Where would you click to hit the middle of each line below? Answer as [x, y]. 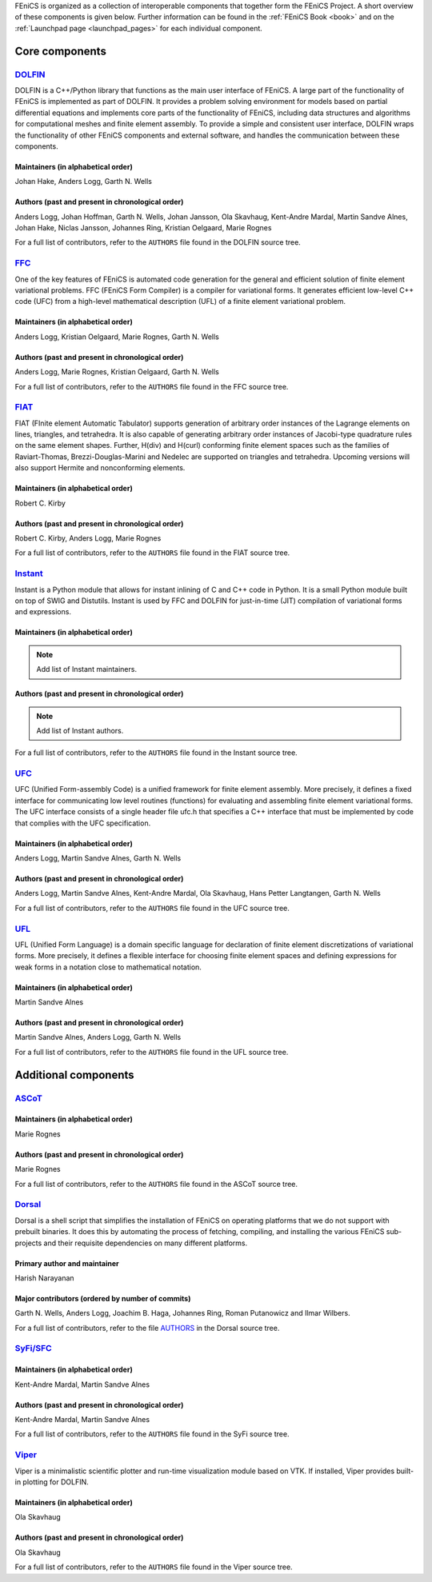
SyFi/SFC [33, 1348]
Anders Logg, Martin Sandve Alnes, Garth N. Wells [98, 858]
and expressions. [43, 612]
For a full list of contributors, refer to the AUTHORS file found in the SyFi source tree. [152, 1434]
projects [28, 1243]
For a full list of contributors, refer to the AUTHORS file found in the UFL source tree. [152, 1052]
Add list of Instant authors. [80, 730]
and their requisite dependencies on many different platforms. [146, 1243]
